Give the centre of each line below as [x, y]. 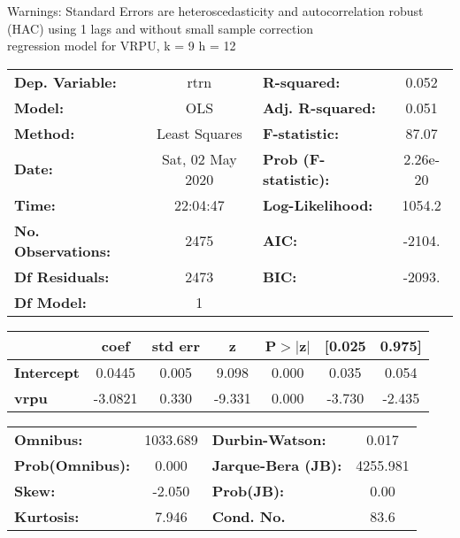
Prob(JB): [248, 490]
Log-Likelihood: [318, 204]
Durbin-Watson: [269, 439]
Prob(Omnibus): [73, 465]
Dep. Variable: [65, 81]
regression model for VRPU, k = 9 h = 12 [122, 46]
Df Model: [50, 302]
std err [176, 345]
